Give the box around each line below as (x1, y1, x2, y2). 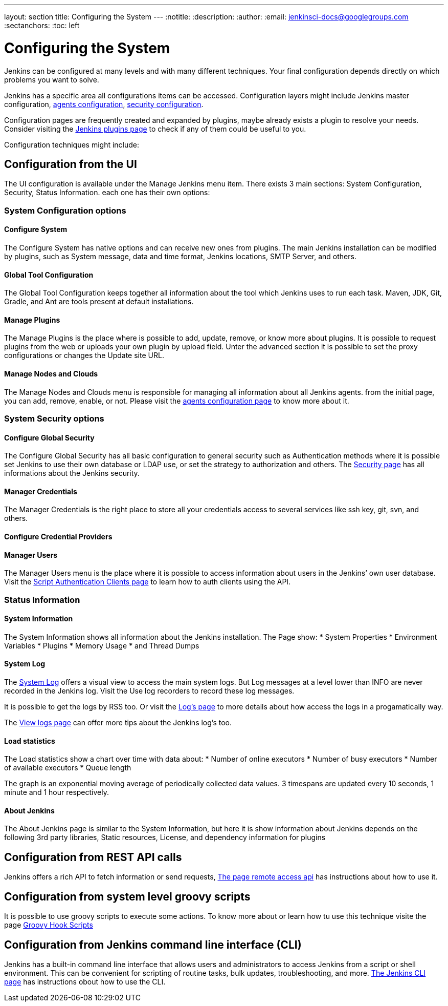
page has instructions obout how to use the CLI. (4, 977, 166, 987)
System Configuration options (4, 205, 126, 216)
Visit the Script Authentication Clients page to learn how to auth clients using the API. (4, 577, 291, 586)
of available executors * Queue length (4, 763, 131, 772)
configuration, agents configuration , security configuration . (4, 99, 204, 109)
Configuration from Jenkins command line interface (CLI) (4, 938, 302, 951)
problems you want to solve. (4, 75, 99, 84)
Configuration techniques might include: (4, 140, 140, 149)
